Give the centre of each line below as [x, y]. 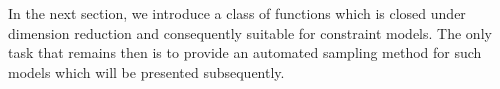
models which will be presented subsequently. [146, 71]
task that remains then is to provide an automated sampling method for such [245, 52]
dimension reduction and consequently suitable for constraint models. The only [250, 32]
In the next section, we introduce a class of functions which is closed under [237, 13]
